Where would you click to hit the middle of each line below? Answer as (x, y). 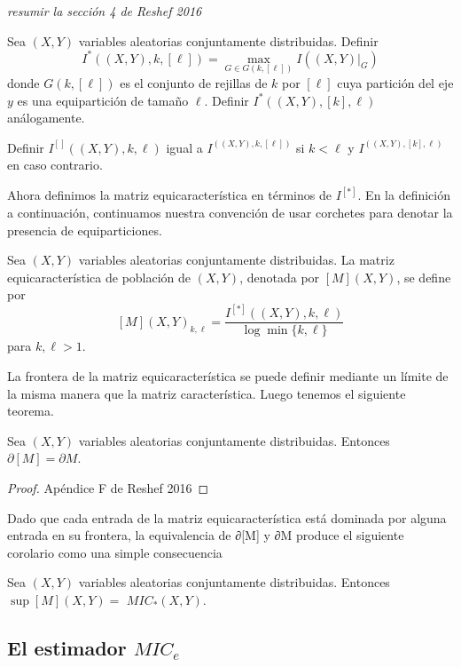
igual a (184, 147)
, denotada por (280, 277)
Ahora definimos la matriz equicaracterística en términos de (169, 195)
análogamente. (46, 118)
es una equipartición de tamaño (103, 100)
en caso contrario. (55, 165)
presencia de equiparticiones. (85, 230)
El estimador (67, 647)
